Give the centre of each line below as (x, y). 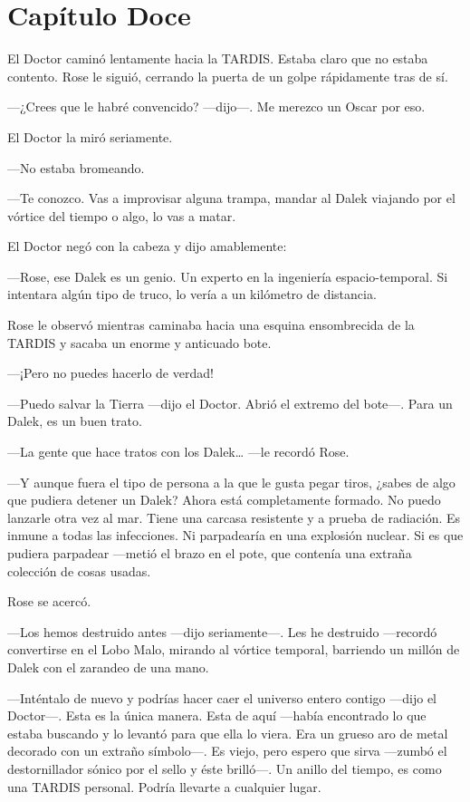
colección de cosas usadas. (79, 570)
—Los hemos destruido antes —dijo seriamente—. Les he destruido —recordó (222, 631)
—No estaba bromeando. (76, 167)
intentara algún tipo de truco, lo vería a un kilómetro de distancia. (192, 294)
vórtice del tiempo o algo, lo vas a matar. (122, 215)
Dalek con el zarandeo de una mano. (108, 667)
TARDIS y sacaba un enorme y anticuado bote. (139, 342)
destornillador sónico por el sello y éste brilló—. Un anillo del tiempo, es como (225, 768)
